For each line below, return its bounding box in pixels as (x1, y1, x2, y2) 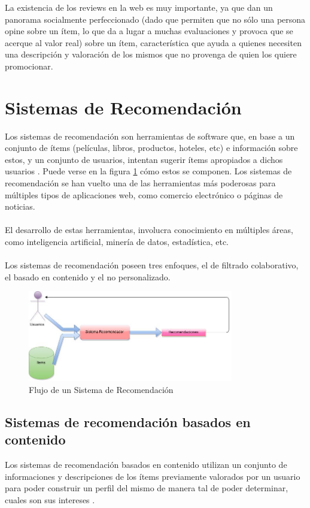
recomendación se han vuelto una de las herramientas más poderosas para (5, 177, 276, 189)
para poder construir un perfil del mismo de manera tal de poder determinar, (5, 482, 288, 494)
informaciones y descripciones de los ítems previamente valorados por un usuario (5, 470, 300, 482)
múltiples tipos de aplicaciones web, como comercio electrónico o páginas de (5, 188, 283, 201)
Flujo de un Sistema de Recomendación (29, 383, 174, 395)
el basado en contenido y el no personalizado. (5, 270, 171, 283)
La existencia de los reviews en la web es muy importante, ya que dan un (5, 1, 273, 13)
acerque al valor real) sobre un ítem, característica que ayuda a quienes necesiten (5, 36, 302, 49)
